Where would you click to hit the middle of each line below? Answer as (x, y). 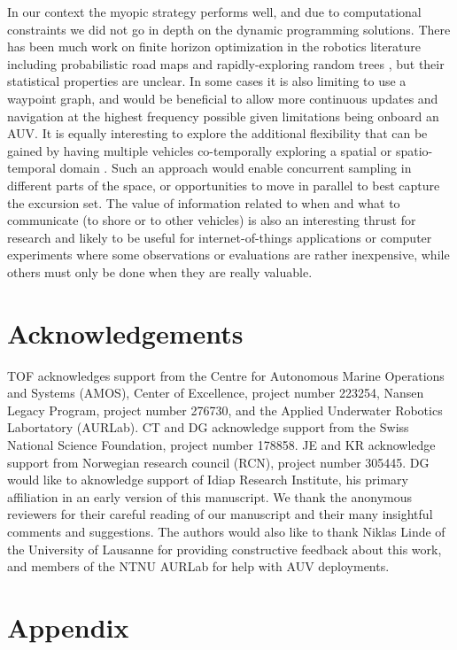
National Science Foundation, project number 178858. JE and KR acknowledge (221, 445)
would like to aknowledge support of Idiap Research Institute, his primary (208, 480)
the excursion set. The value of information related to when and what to (204, 202)
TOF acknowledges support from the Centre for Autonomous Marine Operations (226, 375)
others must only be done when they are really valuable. (160, 271)
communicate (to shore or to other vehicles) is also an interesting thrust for (212, 220)
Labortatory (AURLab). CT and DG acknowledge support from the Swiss (208, 427)
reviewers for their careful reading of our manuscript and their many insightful (220, 514)
